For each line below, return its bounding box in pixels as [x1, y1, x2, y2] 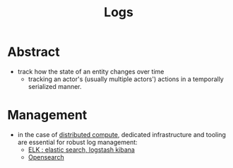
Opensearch [28, 152, 65, 161]
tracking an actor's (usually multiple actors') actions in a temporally [28, 75, 224, 83]
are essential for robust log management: [17, 138, 138, 146]
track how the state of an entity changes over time [17, 67, 165, 76]
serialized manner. [28, 82, 83, 90]
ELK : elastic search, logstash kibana [28, 145, 136, 154]
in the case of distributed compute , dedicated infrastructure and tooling [17, 130, 226, 138]
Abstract [7, 44, 60, 60]
